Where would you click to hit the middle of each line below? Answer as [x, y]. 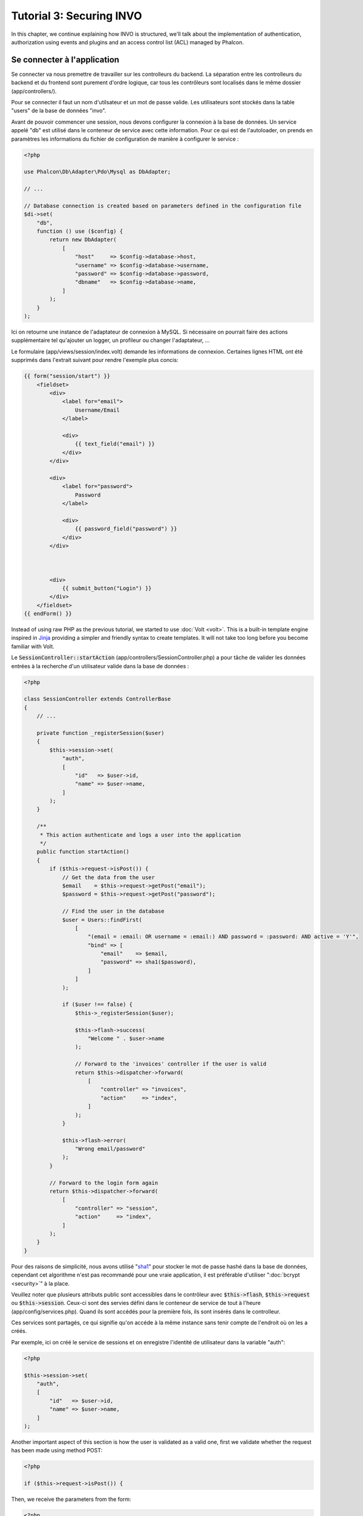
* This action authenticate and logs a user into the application [140, 835]
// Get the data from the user [109, 877]
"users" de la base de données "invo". [59, 111]
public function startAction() [83, 852]
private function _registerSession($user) [100, 733]
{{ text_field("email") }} [115, 444]
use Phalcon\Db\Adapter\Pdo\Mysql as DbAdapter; [97, 172]
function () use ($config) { [80, 231]
